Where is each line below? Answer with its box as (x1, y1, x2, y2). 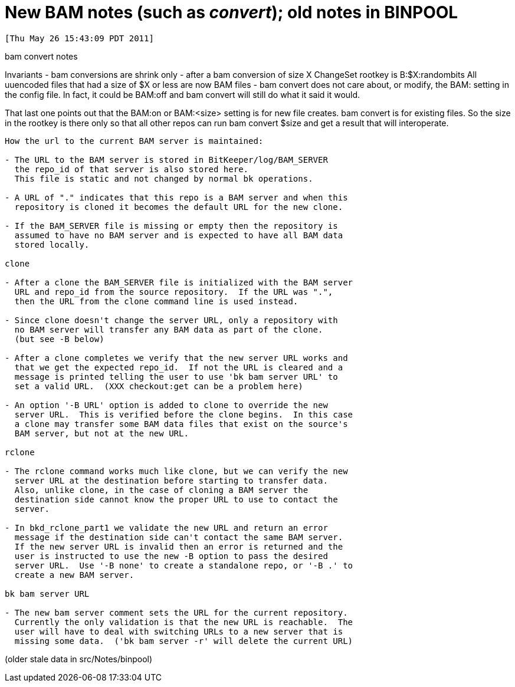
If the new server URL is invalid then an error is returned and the (14, 541, 343, 551)
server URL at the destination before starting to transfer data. (14, 475, 328, 485)
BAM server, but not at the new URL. (14, 428, 189, 438)
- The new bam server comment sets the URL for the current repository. (5, 607, 348, 617)
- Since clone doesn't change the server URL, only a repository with (5, 315, 338, 325)
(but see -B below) (14, 334, 104, 344)
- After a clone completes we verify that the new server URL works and (5, 353, 348, 363)
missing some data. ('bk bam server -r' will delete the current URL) (14, 636, 353, 646)
